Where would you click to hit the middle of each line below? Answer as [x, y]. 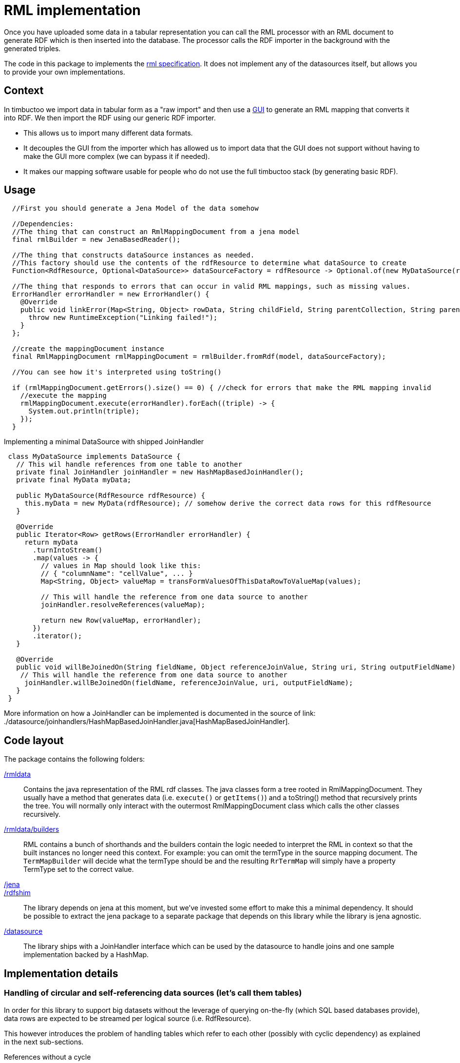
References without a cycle [48, 1057]
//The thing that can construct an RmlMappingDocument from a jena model [156, 232]
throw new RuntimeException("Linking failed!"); [123, 318]
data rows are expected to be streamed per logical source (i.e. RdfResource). [128, 1018]
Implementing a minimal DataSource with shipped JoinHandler [104, 442]
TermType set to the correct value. [79, 869]
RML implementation [72, 10]
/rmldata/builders [32, 829]
